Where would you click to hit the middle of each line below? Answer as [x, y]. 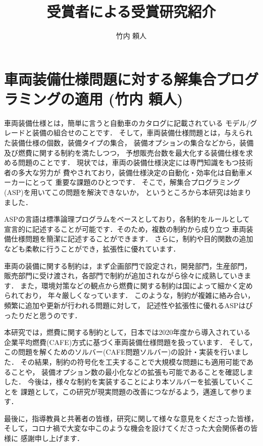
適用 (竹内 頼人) [129, 98]
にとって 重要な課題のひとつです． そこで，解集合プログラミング [133, 182]
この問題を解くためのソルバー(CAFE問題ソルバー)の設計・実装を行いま [123, 352]
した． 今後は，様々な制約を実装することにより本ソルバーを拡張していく [125, 382]
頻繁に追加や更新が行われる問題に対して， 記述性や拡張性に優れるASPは [125, 305]
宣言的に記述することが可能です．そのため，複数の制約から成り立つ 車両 [125, 229]
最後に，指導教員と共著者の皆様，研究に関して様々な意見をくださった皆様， [131, 418]
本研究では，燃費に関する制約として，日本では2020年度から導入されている [127, 332]
